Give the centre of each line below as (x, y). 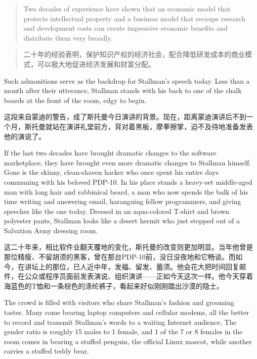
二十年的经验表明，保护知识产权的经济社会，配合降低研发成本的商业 (134, 54)
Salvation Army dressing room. (51, 230)
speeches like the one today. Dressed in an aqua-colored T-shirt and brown (117, 211)
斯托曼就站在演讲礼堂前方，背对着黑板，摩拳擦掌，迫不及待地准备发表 (139, 126)
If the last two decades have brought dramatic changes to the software (110, 153)
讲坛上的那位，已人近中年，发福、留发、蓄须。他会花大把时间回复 (132, 266)
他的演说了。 (25, 136)
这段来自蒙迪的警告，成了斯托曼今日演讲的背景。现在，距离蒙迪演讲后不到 (125, 117)
